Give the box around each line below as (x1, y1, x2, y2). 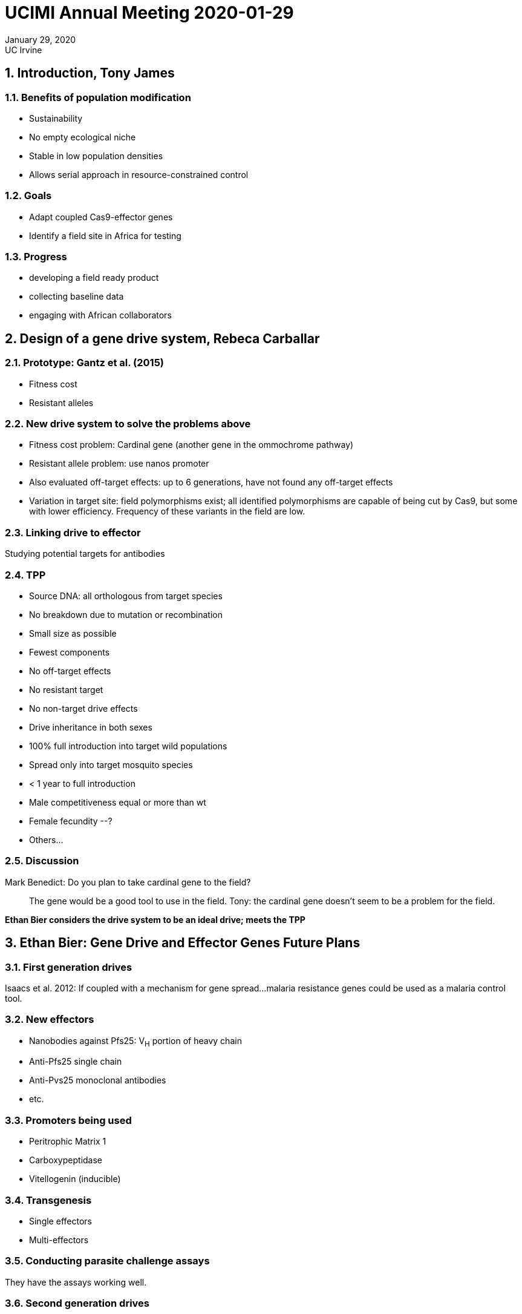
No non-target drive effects (29, 703, 138, 714)
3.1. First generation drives (5, 961, 132, 973)
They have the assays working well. (5, 1276, 147, 1287)
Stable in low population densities (29, 150, 163, 161)
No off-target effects (29, 665, 111, 676)
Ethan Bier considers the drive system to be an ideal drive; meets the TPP (5, 914, 305, 925)
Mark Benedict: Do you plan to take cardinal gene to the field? (5, 876, 251, 887)
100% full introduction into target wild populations (29, 740, 227, 751)
